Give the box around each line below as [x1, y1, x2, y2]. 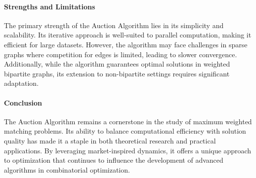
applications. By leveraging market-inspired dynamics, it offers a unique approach [4, 145, 252, 155]
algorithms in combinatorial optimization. [4, 164, 130, 175]
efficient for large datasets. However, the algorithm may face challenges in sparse [4, 39, 248, 49]
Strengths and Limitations [4, 1, 95, 11]
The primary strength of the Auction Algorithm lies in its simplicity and [4, 20, 224, 30]
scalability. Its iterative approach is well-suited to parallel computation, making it [4, 30, 252, 40]
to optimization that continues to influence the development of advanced [4, 155, 223, 165]
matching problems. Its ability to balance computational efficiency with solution [4, 126, 246, 136]
